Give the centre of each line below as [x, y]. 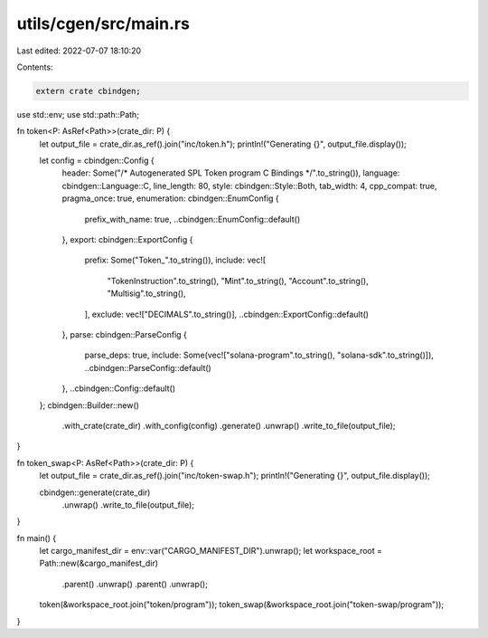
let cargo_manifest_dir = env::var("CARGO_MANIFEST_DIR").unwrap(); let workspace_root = [211, 551]
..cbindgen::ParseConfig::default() [148, 367]
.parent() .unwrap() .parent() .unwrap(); [135, 584]
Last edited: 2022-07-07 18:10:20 [79, 51]
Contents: [35, 67]
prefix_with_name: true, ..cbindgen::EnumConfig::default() [192, 219]
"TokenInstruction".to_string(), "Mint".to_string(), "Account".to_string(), [238, 281]
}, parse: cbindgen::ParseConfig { [124, 334]
